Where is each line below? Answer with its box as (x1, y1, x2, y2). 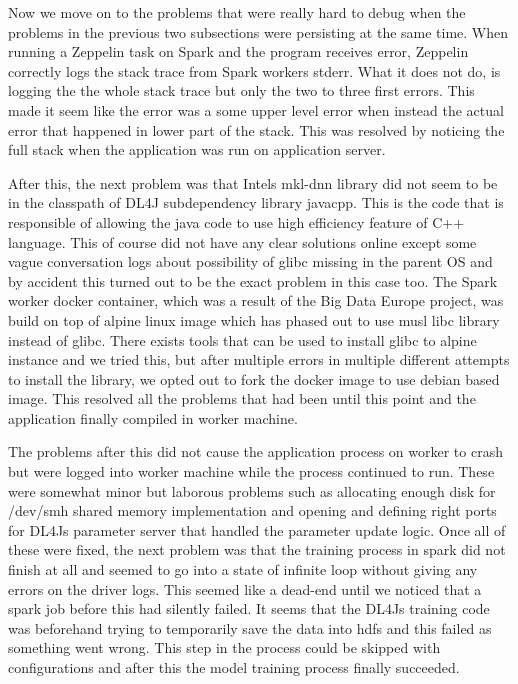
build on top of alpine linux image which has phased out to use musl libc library (8, 309, 500, 330)
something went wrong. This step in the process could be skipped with (8, 637, 441, 658)
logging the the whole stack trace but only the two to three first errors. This (8, 80, 475, 101)
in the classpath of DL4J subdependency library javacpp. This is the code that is (8, 192, 504, 213)
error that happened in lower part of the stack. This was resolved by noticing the (8, 119, 505, 140)
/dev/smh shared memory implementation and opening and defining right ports (8, 500, 497, 521)
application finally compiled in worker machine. (8, 407, 298, 428)
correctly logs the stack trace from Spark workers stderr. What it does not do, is (8, 60, 501, 81)
